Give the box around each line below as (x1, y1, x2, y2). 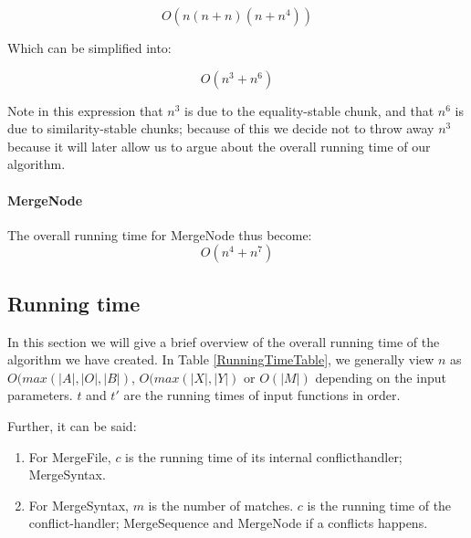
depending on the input (315, 367, 446, 386)
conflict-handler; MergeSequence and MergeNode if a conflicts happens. (28, 513, 428, 533)
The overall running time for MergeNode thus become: (7, 225, 312, 244)
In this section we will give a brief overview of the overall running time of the (7, 332, 440, 351)
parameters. (7, 385, 73, 405)
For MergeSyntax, (28, 495, 129, 514)
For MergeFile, (28, 447, 111, 466)
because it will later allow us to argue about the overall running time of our (7, 136, 431, 155)
